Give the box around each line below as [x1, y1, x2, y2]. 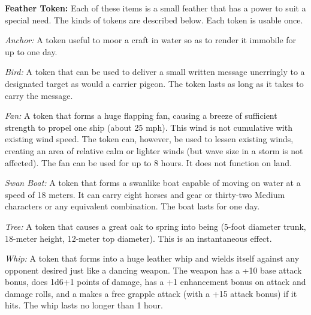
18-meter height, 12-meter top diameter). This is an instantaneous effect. [5, 232, 272, 244]
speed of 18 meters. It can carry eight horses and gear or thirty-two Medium [5, 188, 285, 200]
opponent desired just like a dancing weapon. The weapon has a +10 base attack [5, 263, 302, 276]
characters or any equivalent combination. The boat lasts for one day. [5, 200, 260, 212]
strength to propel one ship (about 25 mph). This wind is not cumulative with [5, 121, 292, 133]
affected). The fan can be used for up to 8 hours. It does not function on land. [5, 156, 292, 169]
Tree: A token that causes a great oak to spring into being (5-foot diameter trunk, [5, 220, 306, 232]
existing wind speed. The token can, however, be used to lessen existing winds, [5, 133, 294, 145]
